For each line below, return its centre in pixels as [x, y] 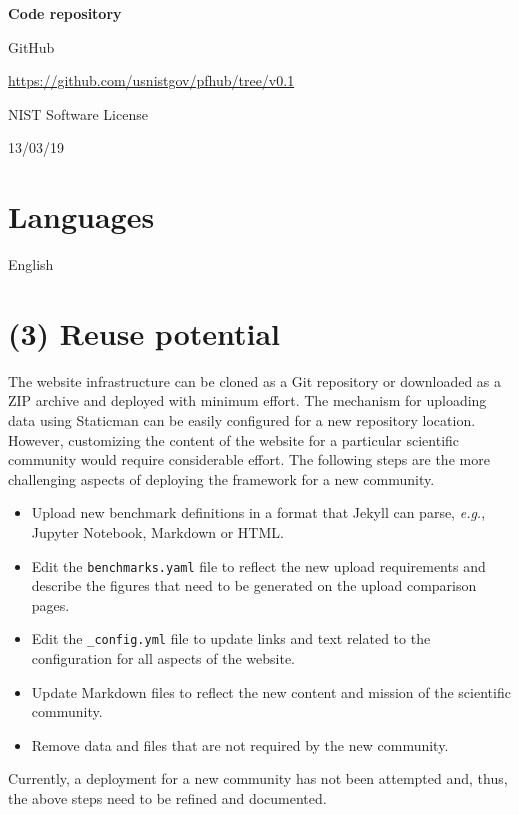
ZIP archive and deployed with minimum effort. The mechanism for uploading [247, 400]
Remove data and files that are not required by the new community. [240, 744]
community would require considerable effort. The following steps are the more [249, 459]
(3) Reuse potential [144, 332]
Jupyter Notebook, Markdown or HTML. [157, 531]
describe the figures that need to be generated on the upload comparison [254, 585]
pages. [50, 604]
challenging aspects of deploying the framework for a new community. [221, 478]
